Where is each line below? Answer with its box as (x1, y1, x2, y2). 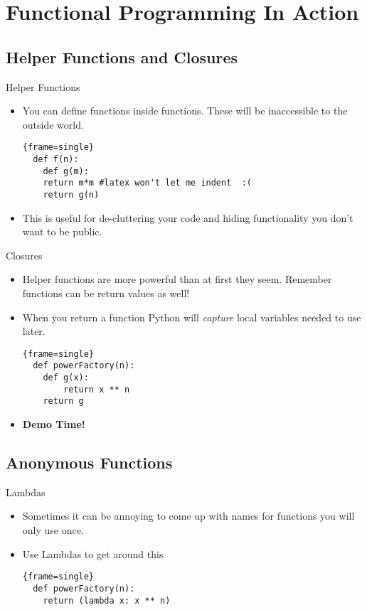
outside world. (22, 117, 84, 132)
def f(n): (33, 154, 79, 165)
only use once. (22, 523, 84, 537)
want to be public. (22, 224, 102, 239)
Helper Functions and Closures (6, 46, 238, 68)
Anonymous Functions (6, 451, 173, 473)
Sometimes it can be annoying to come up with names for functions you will (22, 508, 355, 523)
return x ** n (63, 384, 130, 395)
